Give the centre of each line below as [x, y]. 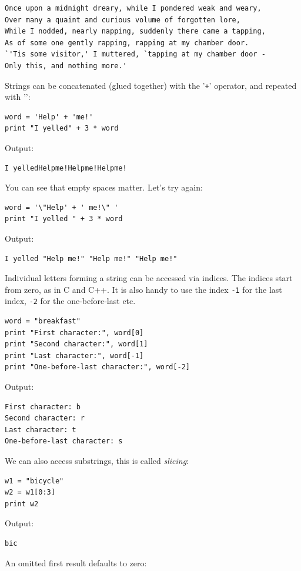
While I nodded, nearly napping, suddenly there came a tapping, [135, 31]
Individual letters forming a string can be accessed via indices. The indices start [149, 278]
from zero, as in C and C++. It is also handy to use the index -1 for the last [143, 289]
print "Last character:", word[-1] [74, 355]
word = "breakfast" [43, 321]
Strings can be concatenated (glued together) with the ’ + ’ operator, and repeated [151, 85]
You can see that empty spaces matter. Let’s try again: [104, 187]
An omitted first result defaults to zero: [76, 562]
